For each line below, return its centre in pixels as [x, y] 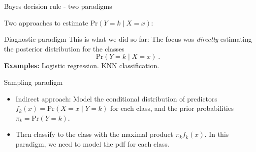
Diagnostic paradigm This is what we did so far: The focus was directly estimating [128, 39]
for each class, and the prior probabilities [172, 108]
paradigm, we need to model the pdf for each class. [92, 143]
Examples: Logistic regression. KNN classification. [82, 65]
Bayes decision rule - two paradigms [58, 6]
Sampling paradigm [33, 82]
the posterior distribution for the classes [64, 48]
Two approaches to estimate [46, 22]
